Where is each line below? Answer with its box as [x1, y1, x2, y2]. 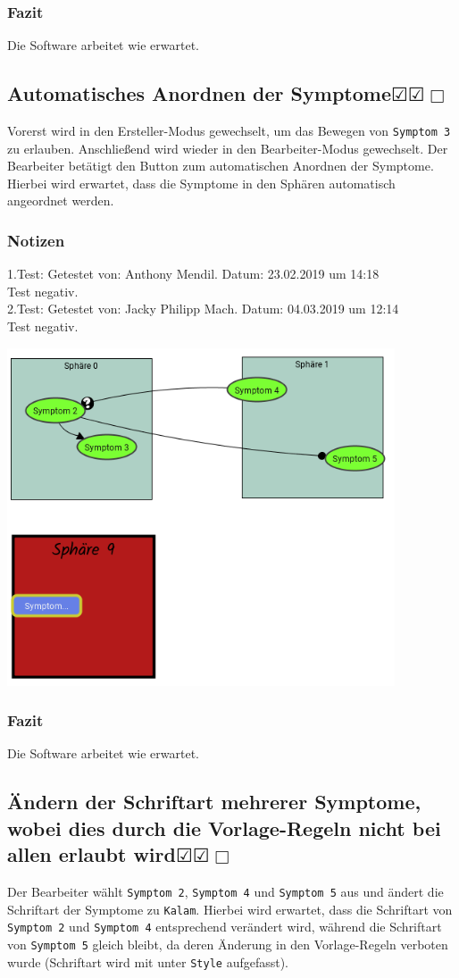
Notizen [7, 229, 65, 251]
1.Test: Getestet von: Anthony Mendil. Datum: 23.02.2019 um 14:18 [7, 264, 380, 283]
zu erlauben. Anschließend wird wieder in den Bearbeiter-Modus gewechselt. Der [7, 138, 448, 157]
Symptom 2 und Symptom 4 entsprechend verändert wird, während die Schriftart [7, 917, 442, 936]
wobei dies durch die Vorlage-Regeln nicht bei [7, 814, 441, 841]
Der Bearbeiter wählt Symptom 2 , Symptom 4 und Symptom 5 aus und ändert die [7, 882, 444, 900]
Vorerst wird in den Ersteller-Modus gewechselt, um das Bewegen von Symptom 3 [7, 121, 451, 140]
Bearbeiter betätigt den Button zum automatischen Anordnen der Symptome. [7, 156, 434, 175]
